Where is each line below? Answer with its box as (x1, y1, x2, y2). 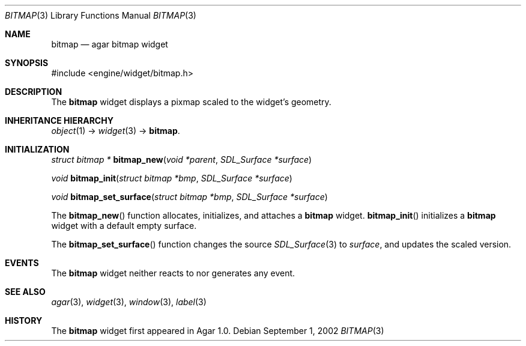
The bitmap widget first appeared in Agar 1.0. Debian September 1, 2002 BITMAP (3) (51, 326, 384, 336)
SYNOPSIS (5, 58, 49, 68)
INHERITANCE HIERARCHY (5, 115, 113, 126)
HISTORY (5, 315, 43, 326)
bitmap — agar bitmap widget (51, 39, 168, 49)
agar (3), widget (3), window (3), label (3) (51, 297, 207, 307)
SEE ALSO (5, 287, 46, 297)
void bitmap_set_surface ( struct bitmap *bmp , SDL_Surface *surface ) (51, 192, 328, 202)
